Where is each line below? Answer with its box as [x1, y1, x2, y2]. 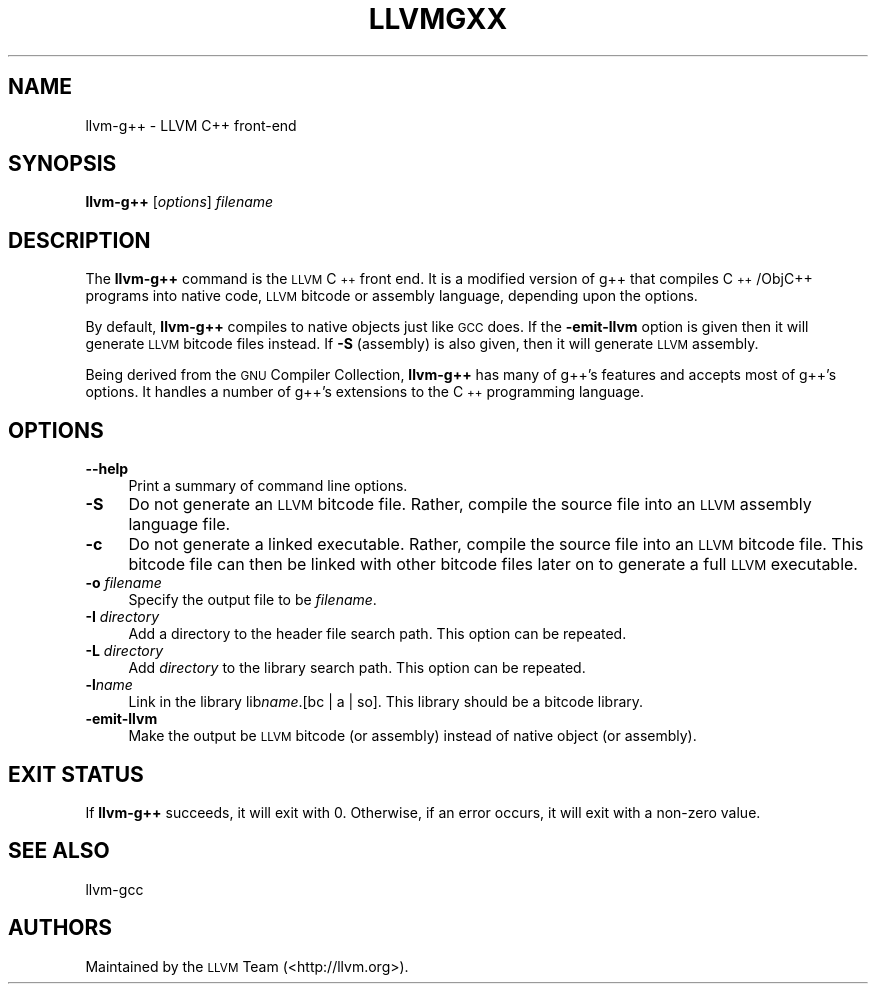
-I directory [85, 608, 160, 626]
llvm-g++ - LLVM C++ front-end [85, 116, 297, 134]
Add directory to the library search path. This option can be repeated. [128, 659, 586, 677]
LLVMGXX [368, 2, 508, 36]
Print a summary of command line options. [128, 477, 408, 495]
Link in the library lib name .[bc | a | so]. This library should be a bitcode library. [128, 693, 644, 711]
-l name [85, 676, 133, 694]
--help [85, 460, 129, 478]
